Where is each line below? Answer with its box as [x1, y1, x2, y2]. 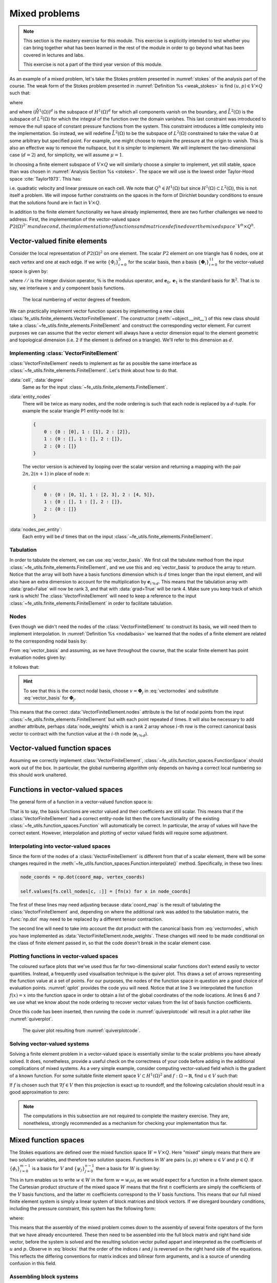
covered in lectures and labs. [23, 52, 85, 58]
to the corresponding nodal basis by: [9, 638, 87, 644]
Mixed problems [9, 8, 81, 19]
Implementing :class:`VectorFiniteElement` [9, 349, 120, 357]
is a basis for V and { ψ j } [32, 1165, 85, 1173]
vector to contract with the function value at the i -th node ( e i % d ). [9, 730, 149, 738]
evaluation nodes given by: [9, 654, 67, 660]
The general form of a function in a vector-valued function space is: [9, 799, 153, 805]
